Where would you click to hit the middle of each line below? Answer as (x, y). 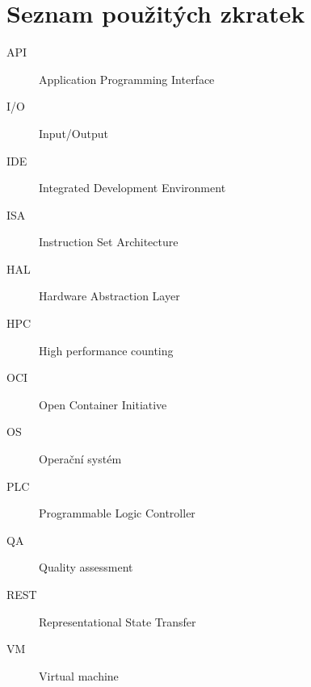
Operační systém (80, 459)
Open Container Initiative (103, 404)
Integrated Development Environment (132, 188)
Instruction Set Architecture (109, 242)
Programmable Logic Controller (117, 513)
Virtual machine (79, 675)
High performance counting (106, 350)
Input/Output (74, 133)
